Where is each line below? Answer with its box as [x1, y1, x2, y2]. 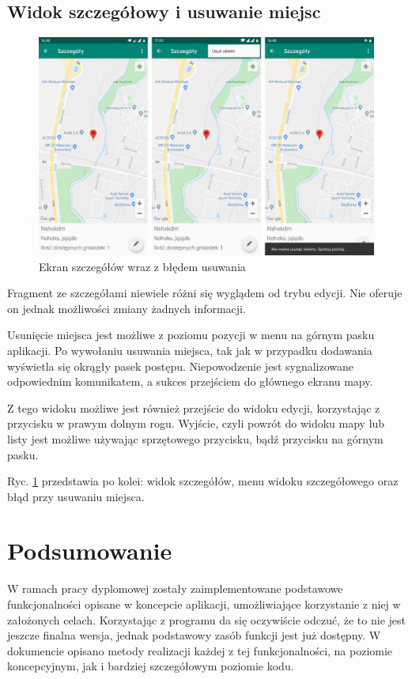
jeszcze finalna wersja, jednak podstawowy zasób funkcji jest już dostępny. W [7, 627, 381, 643]
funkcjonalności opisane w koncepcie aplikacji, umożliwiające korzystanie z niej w [7, 596, 401, 612]
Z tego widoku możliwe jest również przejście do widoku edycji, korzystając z [7, 399, 380, 416]
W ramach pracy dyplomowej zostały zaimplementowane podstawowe [7, 580, 343, 597]
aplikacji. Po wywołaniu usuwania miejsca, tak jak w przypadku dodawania [7, 341, 372, 358]
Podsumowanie [7, 534, 172, 567]
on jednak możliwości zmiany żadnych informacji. [7, 300, 246, 316]
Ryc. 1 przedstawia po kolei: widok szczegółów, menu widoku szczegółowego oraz [7, 473, 399, 489]
